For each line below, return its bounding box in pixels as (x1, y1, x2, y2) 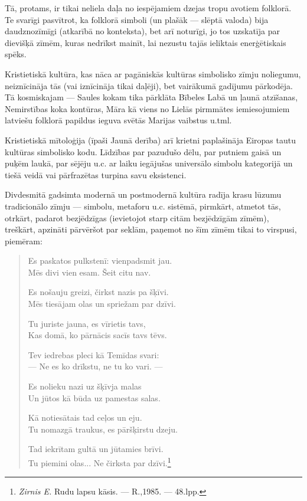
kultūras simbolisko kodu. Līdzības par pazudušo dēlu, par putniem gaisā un (5, 145, 282, 158)
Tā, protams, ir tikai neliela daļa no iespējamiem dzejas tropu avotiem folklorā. (5, 2, 292, 14)
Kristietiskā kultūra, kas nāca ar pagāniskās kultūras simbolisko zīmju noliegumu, (5, 67, 301, 80)
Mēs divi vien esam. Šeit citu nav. (28, 266, 151, 278)
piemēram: (5, 234, 43, 247)
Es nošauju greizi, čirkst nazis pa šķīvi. (28, 286, 169, 298)
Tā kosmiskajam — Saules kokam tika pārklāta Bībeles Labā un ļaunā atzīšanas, (5, 91, 298, 103)
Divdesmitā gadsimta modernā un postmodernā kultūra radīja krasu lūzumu (5, 188, 282, 201)
